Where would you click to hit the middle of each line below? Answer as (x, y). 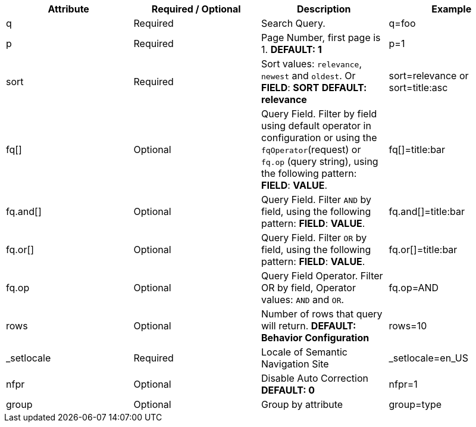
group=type (415, 404)
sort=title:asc (418, 88)
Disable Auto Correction (315, 378)
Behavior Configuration (315, 338)
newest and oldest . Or (309, 76)
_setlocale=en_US (428, 358)
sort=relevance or (429, 76)
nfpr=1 (403, 384)
